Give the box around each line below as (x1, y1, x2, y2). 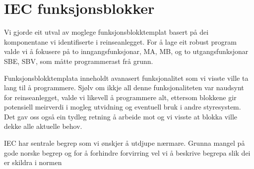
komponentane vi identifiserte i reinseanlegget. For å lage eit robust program (4, 36, 237, 47)
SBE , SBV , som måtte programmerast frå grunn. (4, 56, 153, 66)
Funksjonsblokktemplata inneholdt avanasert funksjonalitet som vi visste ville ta (4, 72, 249, 83)
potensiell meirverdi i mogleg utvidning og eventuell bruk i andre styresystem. (4, 102, 241, 112)
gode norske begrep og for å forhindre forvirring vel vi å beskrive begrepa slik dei (4, 147, 251, 158)
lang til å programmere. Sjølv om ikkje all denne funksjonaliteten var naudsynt (4, 82, 244, 93)
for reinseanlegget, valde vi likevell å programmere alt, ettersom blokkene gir (4, 92, 237, 102)
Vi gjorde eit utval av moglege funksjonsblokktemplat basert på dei (4, 27, 209, 37)
